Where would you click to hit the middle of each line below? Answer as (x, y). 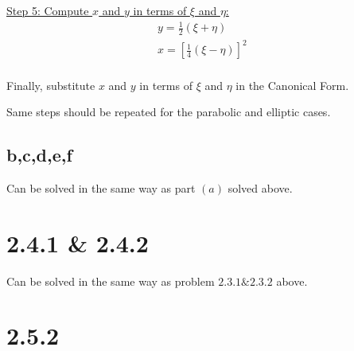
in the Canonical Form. (292, 85)
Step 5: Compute (48, 10)
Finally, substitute (51, 85)
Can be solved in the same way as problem (111, 281)
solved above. (260, 187)
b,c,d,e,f (39, 155)
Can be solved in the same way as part (101, 187)
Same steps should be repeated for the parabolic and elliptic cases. (169, 112)
